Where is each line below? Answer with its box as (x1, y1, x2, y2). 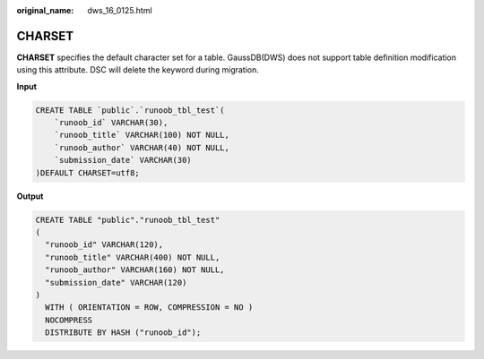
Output (16, 191, 44, 201)
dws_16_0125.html (87, 5, 152, 15)
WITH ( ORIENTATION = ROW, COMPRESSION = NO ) (45, 303, 254, 312)
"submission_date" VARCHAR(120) (45, 278, 187, 287)
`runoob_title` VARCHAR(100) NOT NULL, (54, 130, 230, 141)
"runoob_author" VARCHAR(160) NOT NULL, (45, 265, 225, 275)
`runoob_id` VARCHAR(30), (54, 117, 169, 128)
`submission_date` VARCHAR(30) (54, 155, 192, 166)
